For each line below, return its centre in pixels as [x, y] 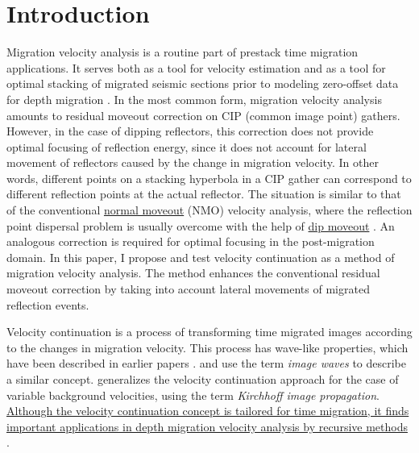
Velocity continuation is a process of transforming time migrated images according [209, 332]
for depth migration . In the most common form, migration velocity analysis [194, 99]
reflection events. [48, 304]
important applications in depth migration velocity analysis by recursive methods [207, 426]
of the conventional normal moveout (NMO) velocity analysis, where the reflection [209, 210]
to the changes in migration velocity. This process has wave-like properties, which [207, 347]
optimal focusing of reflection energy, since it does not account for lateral [187, 146]
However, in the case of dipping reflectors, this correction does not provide [190, 131]
